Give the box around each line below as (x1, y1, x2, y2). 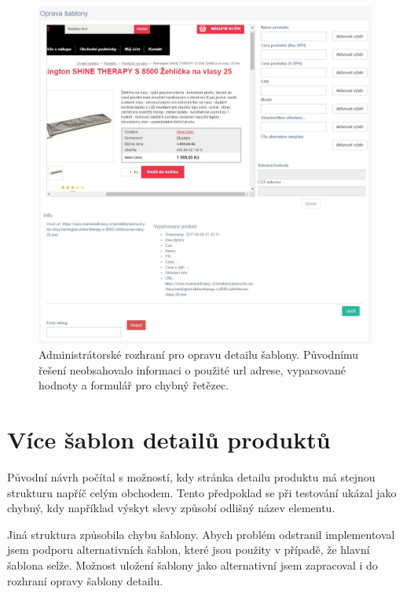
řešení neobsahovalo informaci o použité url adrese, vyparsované (38, 361, 346, 378)
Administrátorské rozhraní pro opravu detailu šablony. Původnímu (38, 346, 359, 363)
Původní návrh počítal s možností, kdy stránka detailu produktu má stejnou (7, 469, 376, 485)
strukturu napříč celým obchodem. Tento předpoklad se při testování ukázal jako (7, 484, 397, 500)
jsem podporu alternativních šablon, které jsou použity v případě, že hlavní (7, 541, 370, 558)
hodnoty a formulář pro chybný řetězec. (38, 377, 229, 393)
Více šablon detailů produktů (7, 423, 331, 456)
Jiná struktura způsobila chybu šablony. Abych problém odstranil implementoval (7, 526, 395, 542)
